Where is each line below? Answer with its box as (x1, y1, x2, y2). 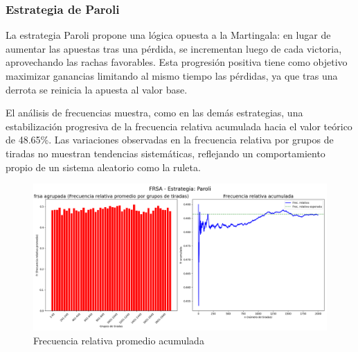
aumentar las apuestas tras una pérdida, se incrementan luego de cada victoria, (6, 41, 342, 55)
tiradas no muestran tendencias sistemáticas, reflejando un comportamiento (6, 146, 325, 160)
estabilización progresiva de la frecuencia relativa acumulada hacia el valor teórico (6, 118, 352, 133)
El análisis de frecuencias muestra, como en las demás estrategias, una (6, 105, 303, 120)
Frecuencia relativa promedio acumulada (33, 333, 204, 347)
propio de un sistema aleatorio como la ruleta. (6, 159, 201, 174)
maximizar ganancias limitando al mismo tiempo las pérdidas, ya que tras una (6, 69, 338, 82)
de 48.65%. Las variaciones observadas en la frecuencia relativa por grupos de (6, 132, 334, 147)
